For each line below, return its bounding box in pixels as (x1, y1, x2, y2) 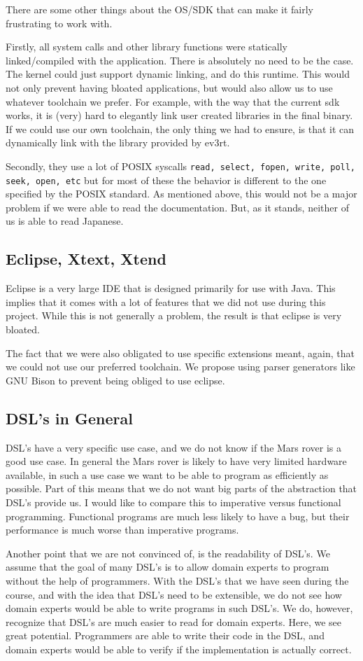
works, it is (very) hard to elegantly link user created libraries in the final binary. (6, 108, 353, 123)
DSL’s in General (6, 407, 133, 429)
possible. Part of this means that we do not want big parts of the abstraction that (6, 481, 357, 496)
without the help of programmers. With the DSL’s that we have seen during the (6, 573, 349, 587)
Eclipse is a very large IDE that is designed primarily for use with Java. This (6, 281, 336, 295)
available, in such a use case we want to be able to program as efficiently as (6, 467, 329, 482)
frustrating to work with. (6, 15, 113, 30)
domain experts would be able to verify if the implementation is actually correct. (6, 641, 352, 656)
